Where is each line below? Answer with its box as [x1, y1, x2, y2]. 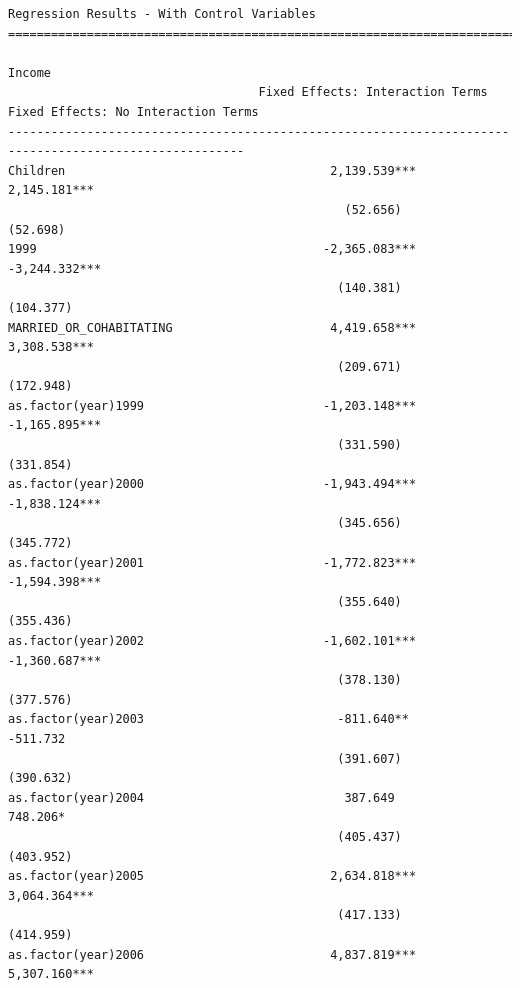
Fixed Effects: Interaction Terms [258, 85, 488, 100]
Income [8, 65, 51, 80]
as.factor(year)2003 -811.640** [8, 712, 409, 727]
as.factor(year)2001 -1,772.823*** [8, 555, 417, 570]
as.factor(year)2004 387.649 [8, 790, 395, 805]
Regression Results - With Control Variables [8, 7, 316, 21]
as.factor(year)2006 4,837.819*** [8, 947, 417, 962]
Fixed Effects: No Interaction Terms [8, 104, 259, 119]
